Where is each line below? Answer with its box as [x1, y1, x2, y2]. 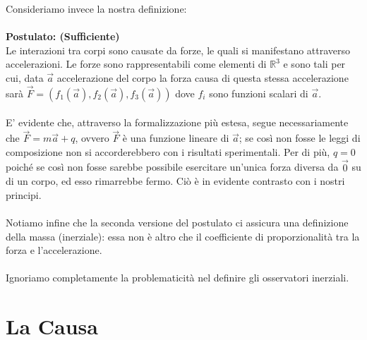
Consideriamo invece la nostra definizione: [6, 1, 187, 16]
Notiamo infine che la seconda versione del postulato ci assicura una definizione [6, 214, 349, 229]
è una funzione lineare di [122, 130, 229, 145]
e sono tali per [283, 56, 346, 71]
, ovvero [75, 130, 109, 145]
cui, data [6, 70, 44, 85]
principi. [6, 187, 42, 202]
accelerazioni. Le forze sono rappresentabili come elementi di [6, 56, 267, 71]
